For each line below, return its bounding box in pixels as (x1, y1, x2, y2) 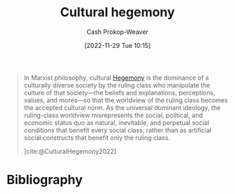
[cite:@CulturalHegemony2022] (23, 147, 117, 155)
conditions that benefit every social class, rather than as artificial (23, 126, 212, 134)
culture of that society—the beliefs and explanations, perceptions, (23, 88, 215, 97)
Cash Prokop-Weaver (86, 28, 149, 36)
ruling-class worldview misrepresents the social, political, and (23, 111, 203, 119)
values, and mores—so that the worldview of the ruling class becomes (23, 96, 228, 104)
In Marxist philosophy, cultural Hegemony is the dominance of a (23, 73, 209, 82)
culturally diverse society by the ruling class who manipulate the (23, 80, 210, 89)
